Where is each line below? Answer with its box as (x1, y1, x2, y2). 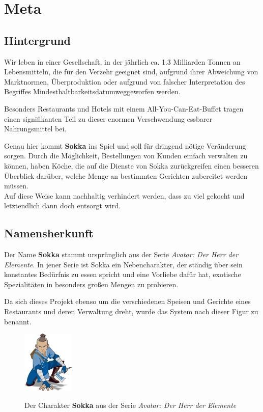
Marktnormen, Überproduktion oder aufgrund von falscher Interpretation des (4, 76, 245, 87)
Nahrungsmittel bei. (4, 123, 67, 134)
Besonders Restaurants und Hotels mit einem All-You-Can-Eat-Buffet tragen (4, 103, 244, 114)
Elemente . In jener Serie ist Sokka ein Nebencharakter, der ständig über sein (4, 259, 243, 269)
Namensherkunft (4, 225, 94, 241)
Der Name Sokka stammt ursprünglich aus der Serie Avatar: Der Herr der (4, 249, 239, 260)
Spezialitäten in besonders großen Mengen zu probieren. (4, 279, 179, 289)
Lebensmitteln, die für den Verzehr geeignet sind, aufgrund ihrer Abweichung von (4, 66, 258, 77)
